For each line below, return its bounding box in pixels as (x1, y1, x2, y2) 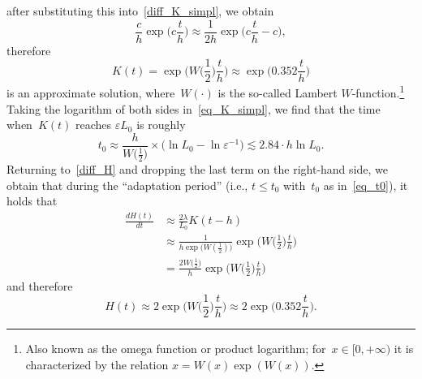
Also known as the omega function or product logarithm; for (25, 340, 326, 357)
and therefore (6, 277, 73, 294)
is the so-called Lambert (217, 84, 338, 101)
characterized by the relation (25, 355, 169, 373)
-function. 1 (351, 82, 405, 101)
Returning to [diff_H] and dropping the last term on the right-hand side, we (6, 161, 388, 177)
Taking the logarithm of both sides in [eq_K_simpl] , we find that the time (6, 100, 381, 117)
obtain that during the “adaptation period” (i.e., (6, 176, 248, 193)
